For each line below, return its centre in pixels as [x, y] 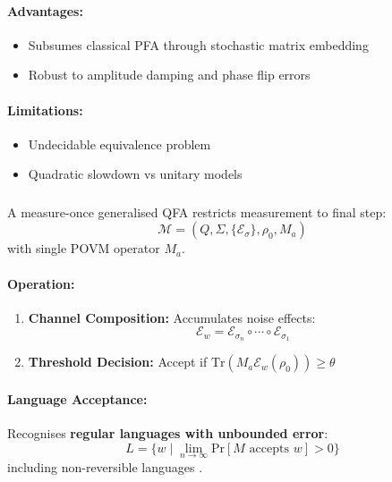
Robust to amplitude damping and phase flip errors [169, 75]
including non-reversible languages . [105, 466]
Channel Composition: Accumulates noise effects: [172, 317]
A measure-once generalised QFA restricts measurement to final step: [197, 211]
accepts [269, 448]
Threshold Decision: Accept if [118, 362]
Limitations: [45, 110]
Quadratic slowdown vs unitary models [135, 174]
